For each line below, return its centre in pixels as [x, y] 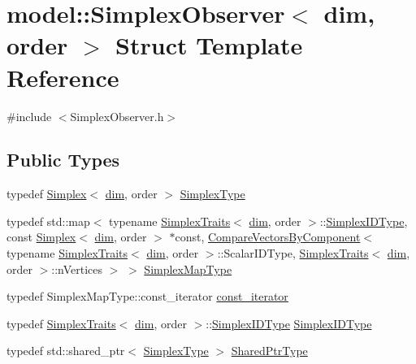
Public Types [63, 160]
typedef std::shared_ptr [66, 351]
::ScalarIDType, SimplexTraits [293, 253]
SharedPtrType [269, 351]
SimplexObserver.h [117, 116]
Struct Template [209, 45]
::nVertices [77, 269]
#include [29, 116]
